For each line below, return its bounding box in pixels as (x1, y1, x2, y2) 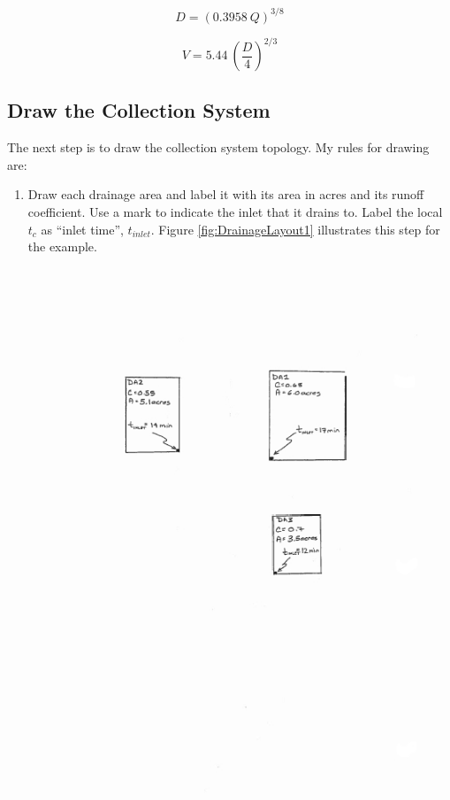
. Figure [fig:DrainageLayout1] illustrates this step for (150, 219, 440, 238)
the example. (27, 237, 97, 256)
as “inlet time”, (41, 219, 124, 238)
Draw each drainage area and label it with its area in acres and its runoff (27, 185, 424, 204)
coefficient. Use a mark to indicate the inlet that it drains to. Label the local (27, 202, 443, 220)
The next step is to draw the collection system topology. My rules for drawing (7, 138, 430, 157)
